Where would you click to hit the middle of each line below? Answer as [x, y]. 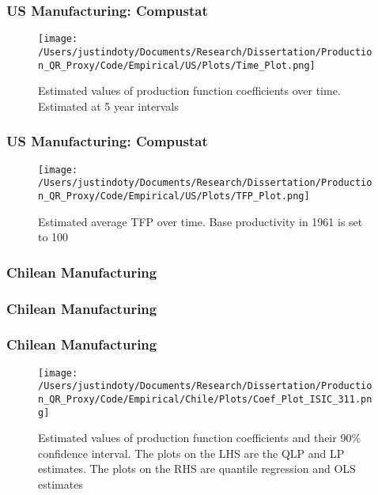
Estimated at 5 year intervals [108, 106]
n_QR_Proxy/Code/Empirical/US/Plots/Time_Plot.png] [177, 65]
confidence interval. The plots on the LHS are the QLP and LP [191, 453]
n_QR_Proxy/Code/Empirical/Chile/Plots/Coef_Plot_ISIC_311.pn [205, 399]
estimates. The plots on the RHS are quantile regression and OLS [197, 469]
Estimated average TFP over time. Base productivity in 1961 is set [200, 221]
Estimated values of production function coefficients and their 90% [200, 438]
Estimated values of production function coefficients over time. [189, 91]
